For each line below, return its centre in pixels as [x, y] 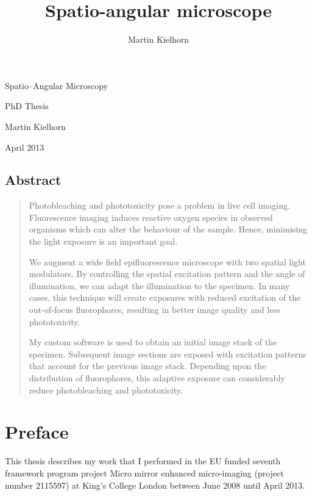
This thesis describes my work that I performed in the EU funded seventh [143, 461]
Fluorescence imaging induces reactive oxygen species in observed [151, 217]
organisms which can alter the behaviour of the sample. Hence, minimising [168, 229]
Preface [37, 432]
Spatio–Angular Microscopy [56, 85]
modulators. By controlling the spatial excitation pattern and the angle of [167, 274]
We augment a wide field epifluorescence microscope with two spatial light [167, 261]
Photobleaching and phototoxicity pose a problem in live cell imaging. [159, 205]
